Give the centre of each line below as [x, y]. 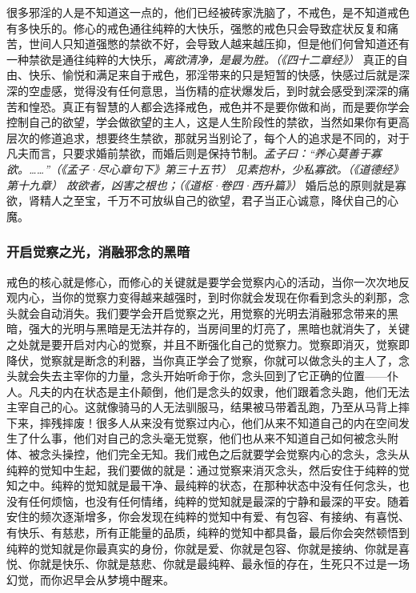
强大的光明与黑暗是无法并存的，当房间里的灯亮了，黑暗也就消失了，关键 [219, 329]
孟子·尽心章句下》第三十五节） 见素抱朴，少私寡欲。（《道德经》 [235, 168]
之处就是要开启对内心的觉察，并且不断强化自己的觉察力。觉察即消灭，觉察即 [208, 344]
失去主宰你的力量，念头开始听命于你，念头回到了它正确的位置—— [213, 376]
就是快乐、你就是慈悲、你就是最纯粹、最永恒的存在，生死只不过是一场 [224, 564]
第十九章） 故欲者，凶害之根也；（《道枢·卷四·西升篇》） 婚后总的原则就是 [201, 184]
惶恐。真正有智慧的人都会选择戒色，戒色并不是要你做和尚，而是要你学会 [219, 106]
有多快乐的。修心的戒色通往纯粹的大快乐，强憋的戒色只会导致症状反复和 [197, 28]
